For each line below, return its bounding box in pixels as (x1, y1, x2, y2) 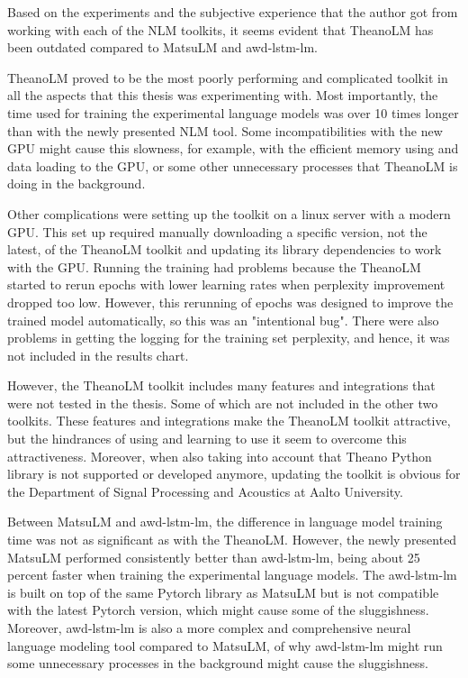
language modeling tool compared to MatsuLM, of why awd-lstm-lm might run (7, 636, 443, 655)
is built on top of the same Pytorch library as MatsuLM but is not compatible (7, 582, 439, 601)
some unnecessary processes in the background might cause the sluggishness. (7, 654, 428, 673)
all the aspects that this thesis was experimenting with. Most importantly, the (7, 86, 438, 105)
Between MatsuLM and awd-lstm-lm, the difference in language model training (7, 512, 443, 531)
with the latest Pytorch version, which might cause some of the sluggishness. (7, 600, 429, 619)
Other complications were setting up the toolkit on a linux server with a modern (7, 204, 451, 223)
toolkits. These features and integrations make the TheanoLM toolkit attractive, (7, 411, 451, 430)
